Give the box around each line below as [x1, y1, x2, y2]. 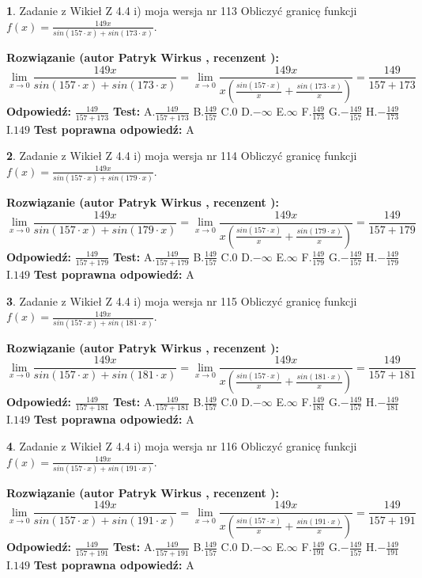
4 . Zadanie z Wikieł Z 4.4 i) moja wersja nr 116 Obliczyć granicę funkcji [6, 437, 357, 454]
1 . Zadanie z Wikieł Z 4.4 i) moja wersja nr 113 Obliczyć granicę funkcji [6, 2, 357, 18]
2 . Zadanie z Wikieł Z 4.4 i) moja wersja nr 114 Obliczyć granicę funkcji [6, 147, 357, 164]
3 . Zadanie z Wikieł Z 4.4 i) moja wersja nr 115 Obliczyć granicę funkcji [6, 292, 357, 309]
